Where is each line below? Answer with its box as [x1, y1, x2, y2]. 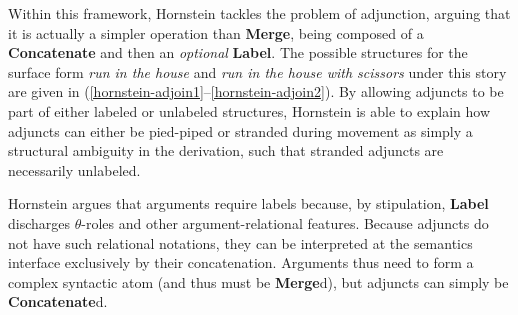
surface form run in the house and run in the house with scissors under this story [8, 61, 507, 82]
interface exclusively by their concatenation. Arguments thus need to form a [8, 252, 474, 273]
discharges [8, 212, 71, 233]
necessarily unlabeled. [8, 159, 141, 180]
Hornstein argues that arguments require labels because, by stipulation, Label [8, 193, 489, 214]
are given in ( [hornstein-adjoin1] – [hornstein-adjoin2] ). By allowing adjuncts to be [8, 81, 504, 102]
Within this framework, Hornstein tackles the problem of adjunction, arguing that [8, 3, 511, 23]
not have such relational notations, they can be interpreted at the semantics [8, 232, 473, 253]
